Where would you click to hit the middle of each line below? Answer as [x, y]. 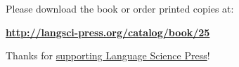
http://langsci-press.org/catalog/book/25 [108, 32]
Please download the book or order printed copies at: [120, 8]
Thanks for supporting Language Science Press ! [108, 55]
